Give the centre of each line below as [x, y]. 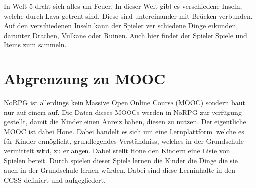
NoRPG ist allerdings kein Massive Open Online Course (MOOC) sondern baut [125, 102]
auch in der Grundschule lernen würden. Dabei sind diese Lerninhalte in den [120, 170]
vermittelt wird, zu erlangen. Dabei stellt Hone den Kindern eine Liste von [117, 151]
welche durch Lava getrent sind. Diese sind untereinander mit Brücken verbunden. [128, 16]
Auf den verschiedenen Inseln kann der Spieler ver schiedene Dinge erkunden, [121, 25]
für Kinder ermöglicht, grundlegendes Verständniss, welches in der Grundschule [124, 141]
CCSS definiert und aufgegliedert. [55, 179]
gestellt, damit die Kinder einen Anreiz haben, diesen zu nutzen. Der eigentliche [125, 122]
